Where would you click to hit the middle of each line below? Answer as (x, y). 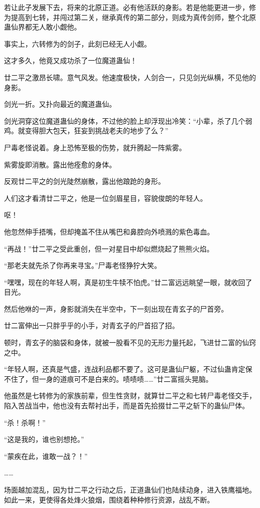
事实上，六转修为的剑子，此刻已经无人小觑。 (77, 43)
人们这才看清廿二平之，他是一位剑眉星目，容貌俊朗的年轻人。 (105, 198)
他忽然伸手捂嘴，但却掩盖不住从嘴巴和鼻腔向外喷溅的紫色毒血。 (109, 231)
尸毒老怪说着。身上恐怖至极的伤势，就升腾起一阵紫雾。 (95, 147)
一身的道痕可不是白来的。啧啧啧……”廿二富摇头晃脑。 (126, 378)
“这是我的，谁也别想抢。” (44, 439)
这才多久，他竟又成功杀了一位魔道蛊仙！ (70, 60)
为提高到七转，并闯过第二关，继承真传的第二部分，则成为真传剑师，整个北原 (130, 17)
